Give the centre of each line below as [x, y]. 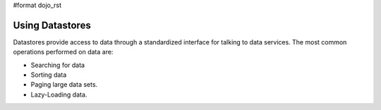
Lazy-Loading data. [59, 94]
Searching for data [58, 65]
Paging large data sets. [64, 85]
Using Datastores [52, 25]
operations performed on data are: [63, 52]
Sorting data [49, 75]
